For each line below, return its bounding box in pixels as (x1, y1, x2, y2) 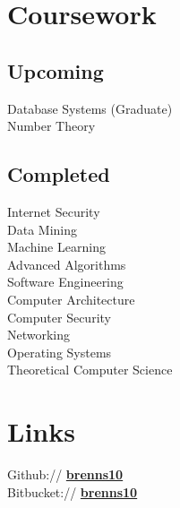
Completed (7, 160, 110, 188)
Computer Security (7, 307, 111, 326)
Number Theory (7, 116, 96, 135)
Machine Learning (7, 237, 106, 256)
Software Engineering (7, 272, 124, 291)
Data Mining (7, 220, 77, 238)
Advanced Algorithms (7, 254, 126, 273)
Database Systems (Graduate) (7, 99, 173, 117)
